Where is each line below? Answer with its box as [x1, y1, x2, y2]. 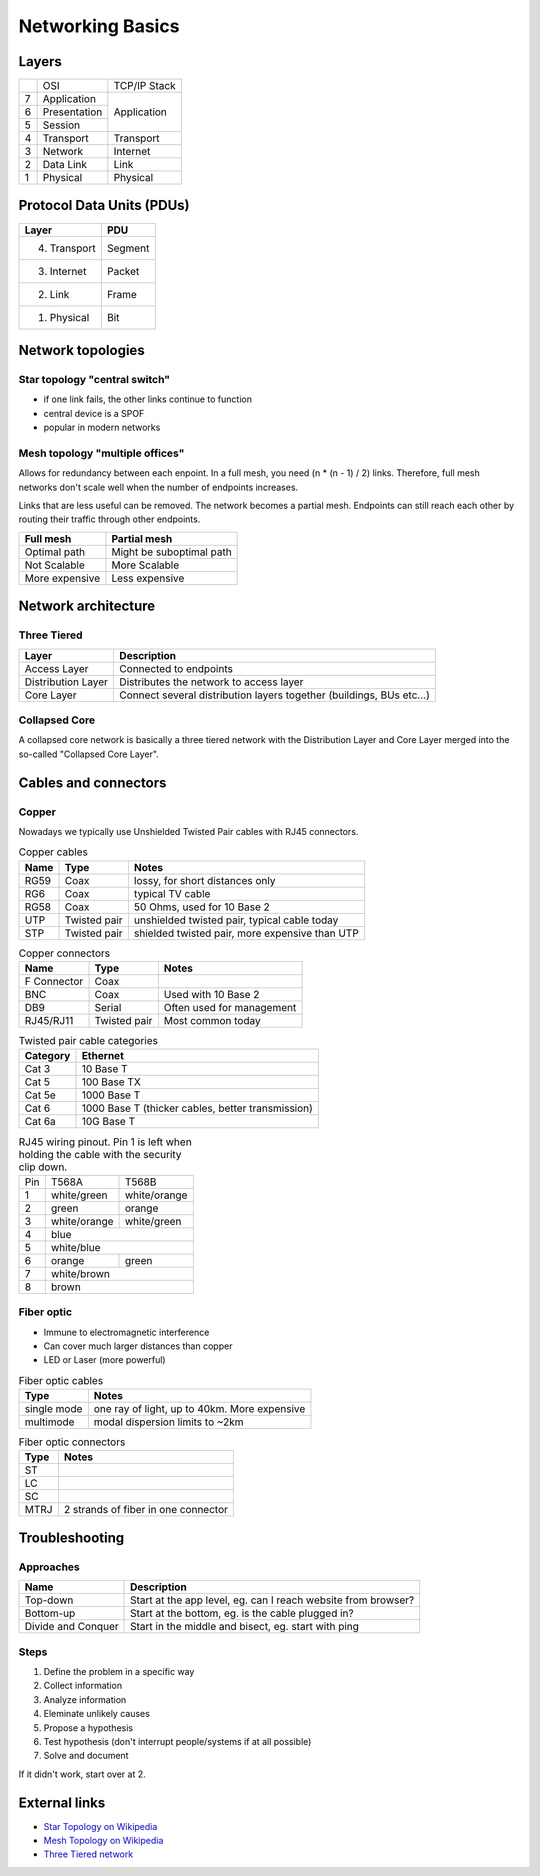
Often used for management [163, 1001, 297, 1015]
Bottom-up [24, 1606, 76, 1620]
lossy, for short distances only [133, 873, 276, 887]
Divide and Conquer [24, 1620, 119, 1634]
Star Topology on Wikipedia [43, 1820, 158, 1832]
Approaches [18, 1560, 80, 1574]
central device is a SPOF [43, 407, 145, 419]
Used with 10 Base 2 [163, 988, 260, 1002]
